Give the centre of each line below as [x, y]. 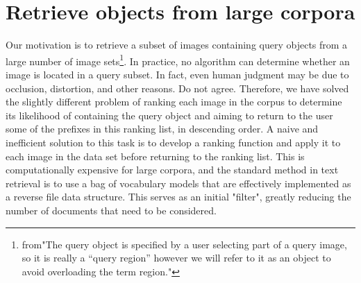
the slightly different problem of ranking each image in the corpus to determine [174, 102]
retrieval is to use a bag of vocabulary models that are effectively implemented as [178, 183]
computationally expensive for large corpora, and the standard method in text [172, 170]
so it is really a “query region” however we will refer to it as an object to [176, 258]
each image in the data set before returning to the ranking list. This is [155, 156]
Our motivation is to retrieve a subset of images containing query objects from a [177, 45]
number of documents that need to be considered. [111, 210]
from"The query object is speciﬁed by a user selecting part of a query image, [184, 244]
